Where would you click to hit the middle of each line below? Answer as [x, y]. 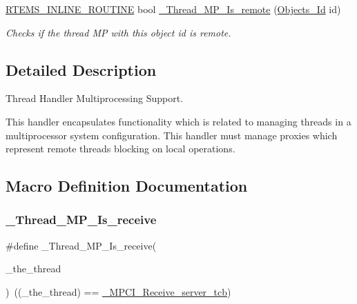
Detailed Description [81, 69]
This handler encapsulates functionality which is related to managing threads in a [178, 121]
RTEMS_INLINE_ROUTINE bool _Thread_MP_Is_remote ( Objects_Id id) [173, 9]
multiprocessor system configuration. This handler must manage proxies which [172, 135]
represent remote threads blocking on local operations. [120, 149]
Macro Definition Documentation [127, 186]
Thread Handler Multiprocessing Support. [95, 98]
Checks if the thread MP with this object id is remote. [118, 32]
